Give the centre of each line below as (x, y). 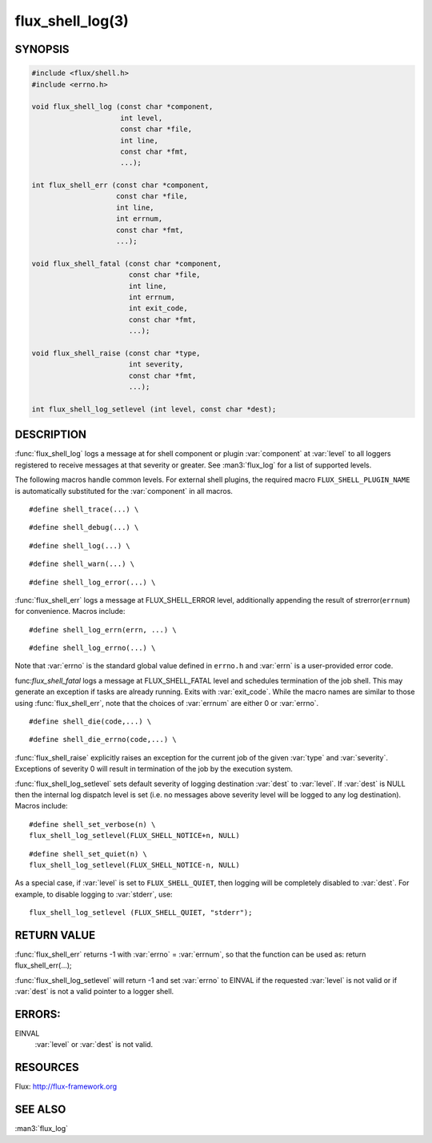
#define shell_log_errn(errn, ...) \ (103, 630)
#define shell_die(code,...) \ (90, 722)
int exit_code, (158, 309)
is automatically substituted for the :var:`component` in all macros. (124, 491)
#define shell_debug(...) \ (84, 527)
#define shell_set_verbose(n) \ (92, 824)
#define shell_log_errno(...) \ (92, 648)
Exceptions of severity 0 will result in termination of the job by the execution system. (154, 769)
